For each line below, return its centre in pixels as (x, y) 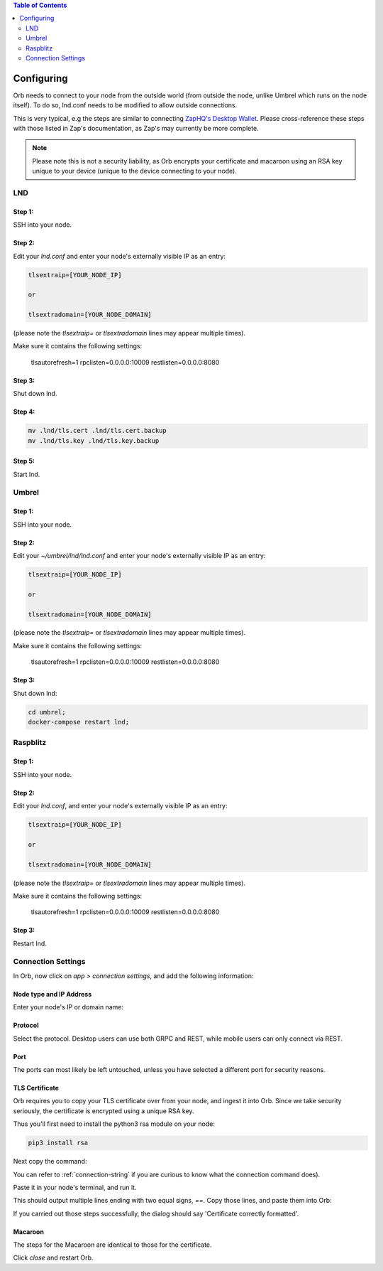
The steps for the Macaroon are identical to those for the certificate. (112, 1245)
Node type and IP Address (52, 994)
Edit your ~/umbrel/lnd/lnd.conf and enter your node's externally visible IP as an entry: (139, 555)
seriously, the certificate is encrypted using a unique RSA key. (104, 1111)
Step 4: (24, 412)
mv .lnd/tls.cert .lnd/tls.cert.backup (97, 431)
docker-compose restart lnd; (79, 722)
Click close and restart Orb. (53, 1257)
